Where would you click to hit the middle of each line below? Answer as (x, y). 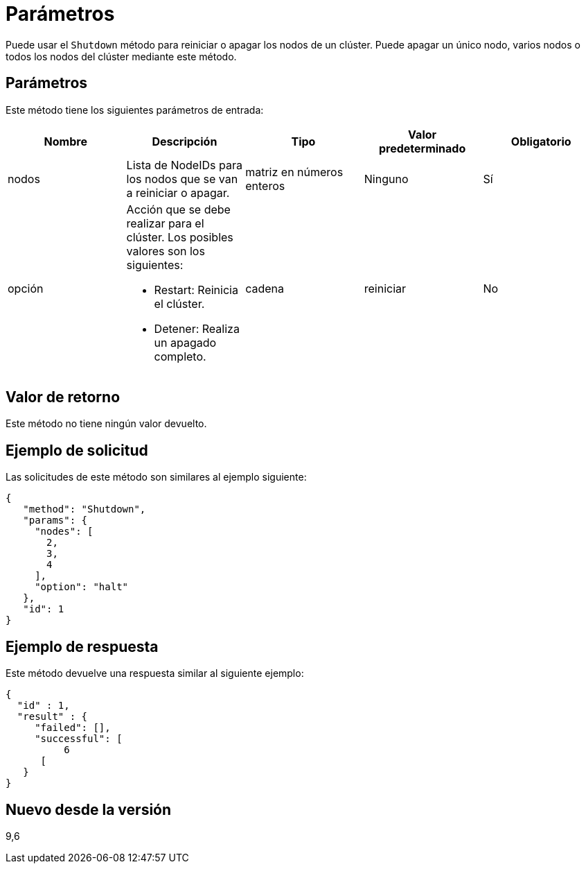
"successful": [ (79, 739)
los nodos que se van (182, 179)
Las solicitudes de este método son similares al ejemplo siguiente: (156, 477)
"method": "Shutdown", (85, 509)
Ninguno (386, 179)
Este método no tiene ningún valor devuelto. (106, 424)
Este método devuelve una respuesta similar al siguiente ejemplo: (155, 673)
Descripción (185, 141)
